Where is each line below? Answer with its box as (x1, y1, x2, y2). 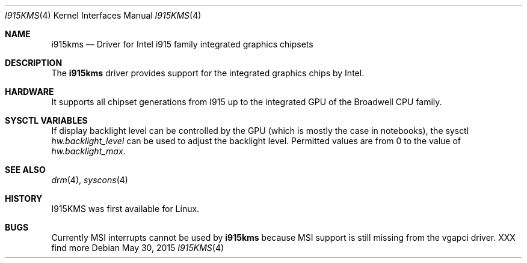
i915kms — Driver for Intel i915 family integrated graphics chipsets (51, 39, 313, 49)
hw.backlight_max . (51, 146, 126, 156)
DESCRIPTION (5, 58, 63, 68)
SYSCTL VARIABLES (5, 115, 88, 125)
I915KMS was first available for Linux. (51, 204, 200, 214)
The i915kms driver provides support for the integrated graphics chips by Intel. (51, 68, 365, 78)
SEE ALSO (5, 165, 46, 175)
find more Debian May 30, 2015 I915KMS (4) (51, 243, 224, 253)
